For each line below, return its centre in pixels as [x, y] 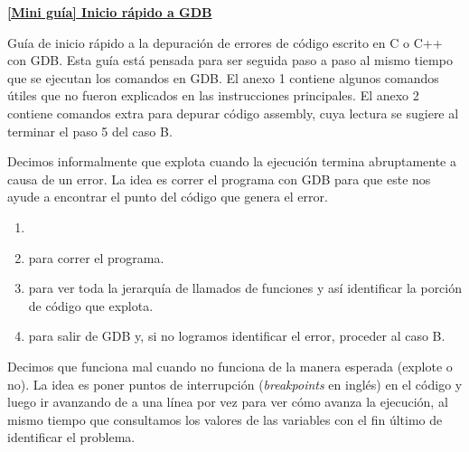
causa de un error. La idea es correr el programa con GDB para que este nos [219, 179]
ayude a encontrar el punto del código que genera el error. [168, 197]
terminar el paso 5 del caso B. [90, 131]
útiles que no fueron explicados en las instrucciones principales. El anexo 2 [213, 95]
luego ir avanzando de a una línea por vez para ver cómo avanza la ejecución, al [228, 402]
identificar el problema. [71, 437]
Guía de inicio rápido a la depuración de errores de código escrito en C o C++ [225, 42]
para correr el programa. [96, 257]
